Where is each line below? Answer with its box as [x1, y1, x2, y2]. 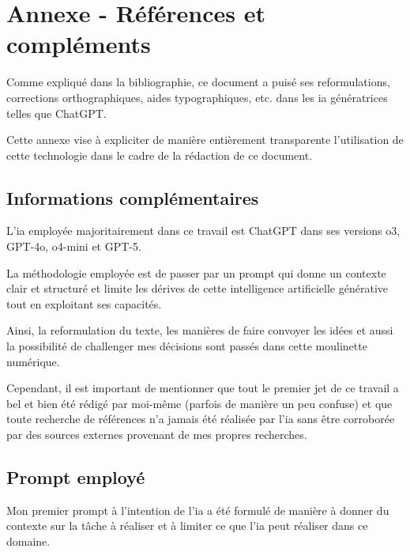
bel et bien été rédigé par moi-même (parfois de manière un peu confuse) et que [6, 395, 393, 411]
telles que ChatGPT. [6, 104, 107, 121]
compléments [6, 28, 151, 60]
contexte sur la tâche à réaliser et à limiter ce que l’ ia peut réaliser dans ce [6, 517, 368, 534]
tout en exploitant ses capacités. [6, 295, 162, 312]
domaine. [6, 533, 51, 549]
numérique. [6, 353, 60, 369]
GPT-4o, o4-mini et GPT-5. [6, 238, 141, 255]
